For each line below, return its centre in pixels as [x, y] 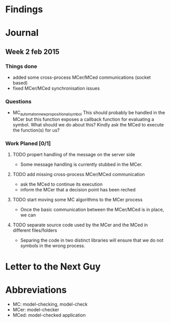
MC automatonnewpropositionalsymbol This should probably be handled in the [89, 113]
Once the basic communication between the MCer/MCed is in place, [92, 210]
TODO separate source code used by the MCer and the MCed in [80, 225]
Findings [24, 9]
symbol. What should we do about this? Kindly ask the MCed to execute [88, 125]
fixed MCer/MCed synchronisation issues [56, 89]
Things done [21, 66]
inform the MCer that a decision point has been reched [78, 190]
